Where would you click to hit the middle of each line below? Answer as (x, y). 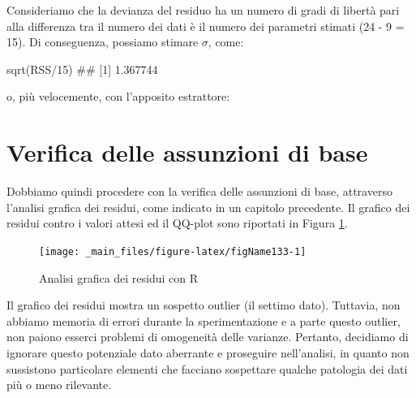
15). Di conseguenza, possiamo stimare (103, 42)
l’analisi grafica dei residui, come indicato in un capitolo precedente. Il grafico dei (208, 207)
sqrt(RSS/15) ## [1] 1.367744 (82, 69)
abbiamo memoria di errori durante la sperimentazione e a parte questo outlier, (204, 320)
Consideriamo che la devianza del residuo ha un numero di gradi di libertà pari (203, 10)
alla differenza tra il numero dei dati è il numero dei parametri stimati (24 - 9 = (206, 26)
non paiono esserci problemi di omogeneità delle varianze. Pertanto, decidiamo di (208, 337)
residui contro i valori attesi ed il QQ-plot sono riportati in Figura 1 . (177, 223)
